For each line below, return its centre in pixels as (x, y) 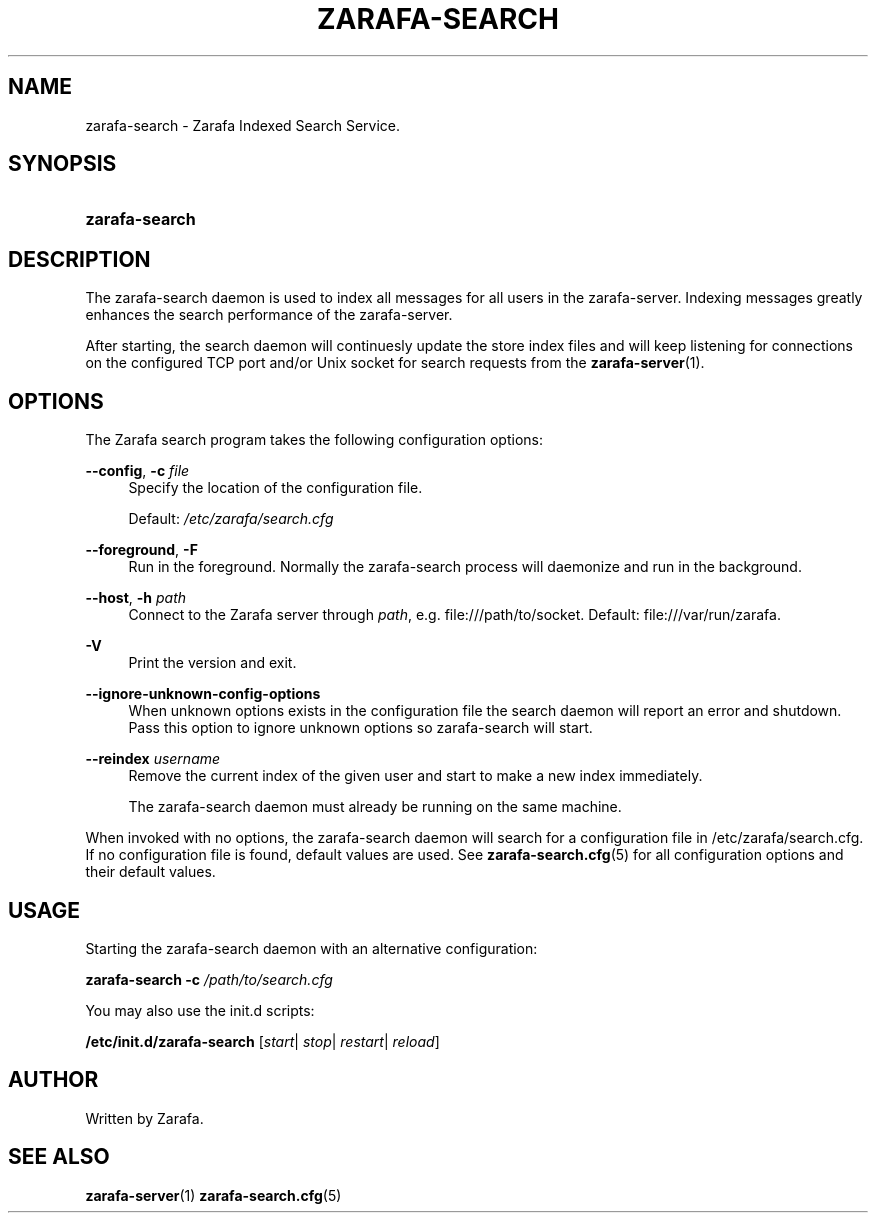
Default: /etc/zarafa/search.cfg (231, 519)
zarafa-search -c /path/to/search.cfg (209, 979)
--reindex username (153, 759)
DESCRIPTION (79, 259)
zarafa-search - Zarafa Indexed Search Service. (243, 125)
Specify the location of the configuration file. (275, 488)
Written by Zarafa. (144, 1118)
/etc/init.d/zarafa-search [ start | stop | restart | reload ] (262, 1041)
